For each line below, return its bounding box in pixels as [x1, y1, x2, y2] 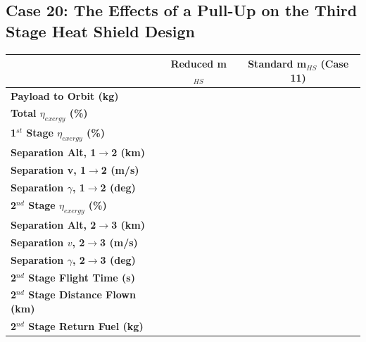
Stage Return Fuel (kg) [28, 318, 144, 333]
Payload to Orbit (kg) [11, 88, 119, 103]
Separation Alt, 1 [11, 145, 96, 160]
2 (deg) [100, 180, 136, 195]
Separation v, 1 [11, 163, 87, 177]
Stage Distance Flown [28, 287, 136, 302]
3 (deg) [100, 252, 136, 267]
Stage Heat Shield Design [6, 20, 195, 42]
